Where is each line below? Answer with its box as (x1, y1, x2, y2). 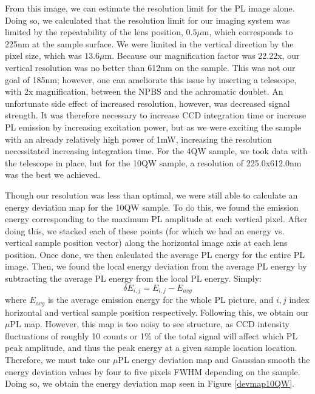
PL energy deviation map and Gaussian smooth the (118, 353, 310, 365)
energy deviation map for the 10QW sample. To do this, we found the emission (5, 200, 299, 213)
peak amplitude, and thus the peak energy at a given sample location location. (5, 341, 297, 354)
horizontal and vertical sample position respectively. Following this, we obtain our (5, 305, 309, 318)
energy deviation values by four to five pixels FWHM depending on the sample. (5, 365, 300, 378)
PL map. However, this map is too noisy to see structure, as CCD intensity (10, 318, 290, 330)
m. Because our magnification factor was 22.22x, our (104, 49, 300, 62)
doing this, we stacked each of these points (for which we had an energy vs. (5, 224, 285, 237)
